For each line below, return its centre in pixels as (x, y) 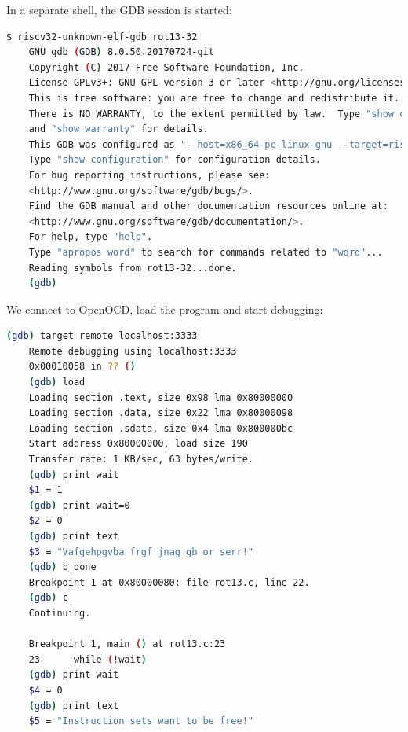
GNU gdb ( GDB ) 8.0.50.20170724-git (121, 52)
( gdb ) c (48, 598)
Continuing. (60, 613)
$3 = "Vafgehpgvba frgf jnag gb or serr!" (141, 552)
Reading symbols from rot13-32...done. (133, 268)
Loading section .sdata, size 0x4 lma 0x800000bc (161, 428)
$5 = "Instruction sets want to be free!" (141, 721)
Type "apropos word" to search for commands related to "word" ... (206, 252)
